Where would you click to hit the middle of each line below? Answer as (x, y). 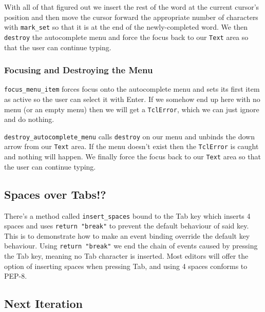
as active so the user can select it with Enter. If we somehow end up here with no (132, 99)
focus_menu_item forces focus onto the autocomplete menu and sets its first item (132, 89)
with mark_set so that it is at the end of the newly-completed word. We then (126, 27)
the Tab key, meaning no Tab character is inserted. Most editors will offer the (126, 256)
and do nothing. (29, 119)
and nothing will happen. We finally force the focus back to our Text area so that (132, 157)
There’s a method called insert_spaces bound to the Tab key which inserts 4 (127, 215)
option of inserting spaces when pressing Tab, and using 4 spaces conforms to (126, 266)
